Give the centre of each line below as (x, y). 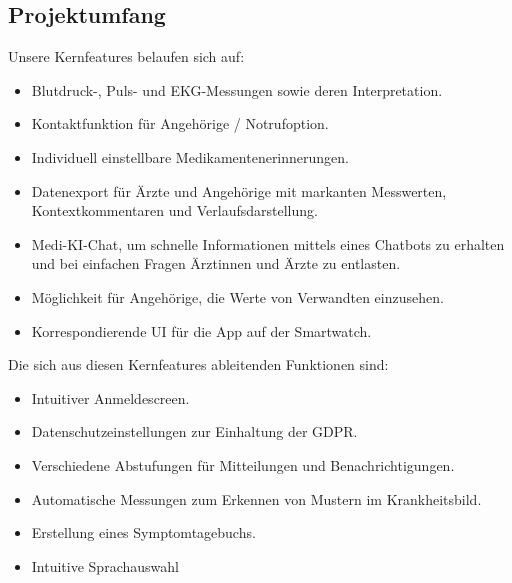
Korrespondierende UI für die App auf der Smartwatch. (201, 330)
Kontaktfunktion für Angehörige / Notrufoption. (180, 123)
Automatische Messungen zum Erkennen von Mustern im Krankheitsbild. (256, 498)
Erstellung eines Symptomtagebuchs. (143, 532)
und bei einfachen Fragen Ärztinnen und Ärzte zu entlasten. (216, 263)
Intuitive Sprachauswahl (105, 565)
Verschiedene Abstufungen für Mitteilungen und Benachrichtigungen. (243, 464)
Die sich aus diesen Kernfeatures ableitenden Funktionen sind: (198, 364)
